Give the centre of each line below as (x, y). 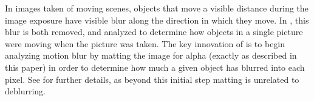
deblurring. (26, 91)
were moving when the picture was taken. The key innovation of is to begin (145, 43)
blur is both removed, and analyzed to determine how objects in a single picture (154, 32)
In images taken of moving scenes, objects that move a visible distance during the (157, 8)
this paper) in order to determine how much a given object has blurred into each (155, 67)
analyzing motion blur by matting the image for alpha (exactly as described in (151, 55)
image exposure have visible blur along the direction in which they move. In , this (157, 20)
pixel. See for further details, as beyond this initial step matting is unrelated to (152, 79)
